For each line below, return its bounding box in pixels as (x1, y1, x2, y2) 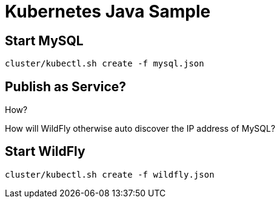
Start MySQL (5, 33, 84, 48)
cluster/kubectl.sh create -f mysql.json (5, 59, 204, 69)
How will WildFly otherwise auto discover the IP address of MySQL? (5, 123, 276, 134)
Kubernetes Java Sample (5, 1, 211, 22)
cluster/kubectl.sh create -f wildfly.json (5, 169, 215, 179)
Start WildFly (5, 144, 85, 159)
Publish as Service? (5, 79, 127, 94)
